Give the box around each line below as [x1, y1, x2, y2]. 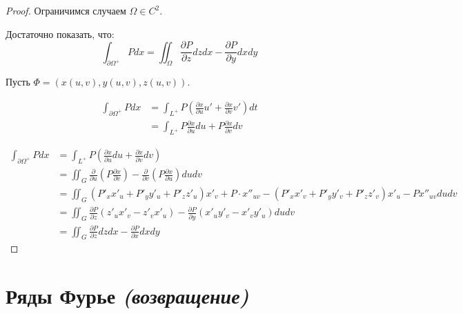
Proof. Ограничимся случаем [6, 3, 126, 17]
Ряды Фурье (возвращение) [6, 282, 249, 311]
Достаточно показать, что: [6, 26, 115, 41]
